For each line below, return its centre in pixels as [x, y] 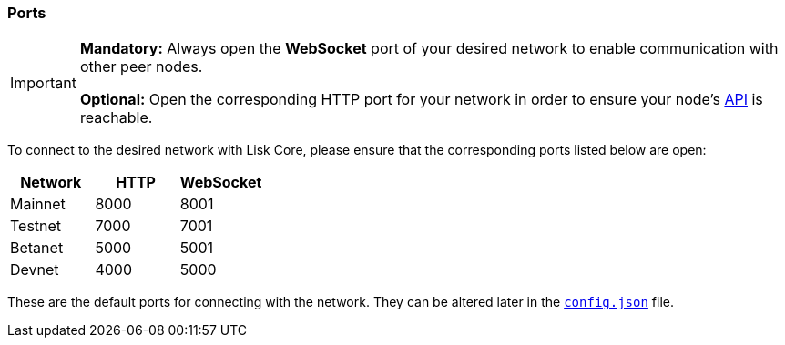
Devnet [35, 270]
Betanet [37, 248]
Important [43, 83]
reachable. [116, 118]
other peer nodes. [141, 67]
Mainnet [38, 204]
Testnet [36, 226]
